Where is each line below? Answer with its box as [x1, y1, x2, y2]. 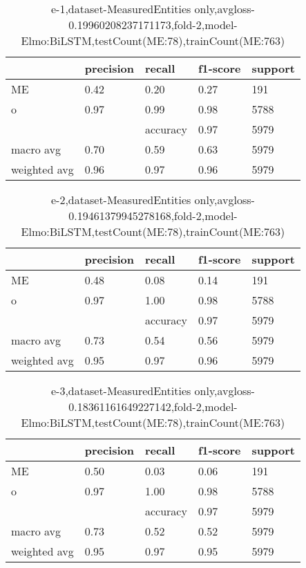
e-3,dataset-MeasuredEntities [50, 383, 191, 398]
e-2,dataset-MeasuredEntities [50, 192, 191, 208]
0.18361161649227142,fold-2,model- [68, 398, 238, 414]
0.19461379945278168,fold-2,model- [68, 208, 238, 223]
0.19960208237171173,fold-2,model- [68, 17, 238, 33]
